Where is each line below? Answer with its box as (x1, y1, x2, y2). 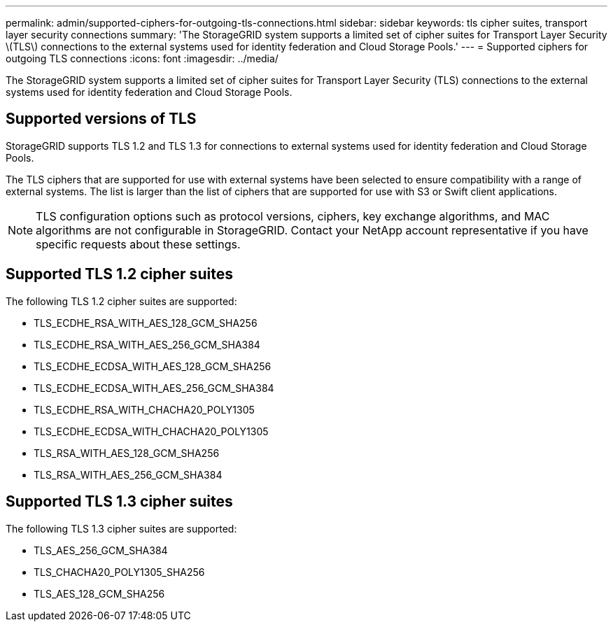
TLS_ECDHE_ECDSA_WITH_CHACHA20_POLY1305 (34, 425, 269, 437)
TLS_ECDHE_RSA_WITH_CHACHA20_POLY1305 (34, 403, 255, 416)
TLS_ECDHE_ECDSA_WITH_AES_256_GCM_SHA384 (34, 381, 274, 394)
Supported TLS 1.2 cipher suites (6, 265, 233, 283)
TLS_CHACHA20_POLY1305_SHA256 (34, 565, 205, 578)
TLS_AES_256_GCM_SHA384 (34, 544, 168, 556)
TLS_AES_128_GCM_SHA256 (34, 587, 165, 600)
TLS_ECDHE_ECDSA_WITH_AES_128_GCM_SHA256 (34, 360, 272, 372)
